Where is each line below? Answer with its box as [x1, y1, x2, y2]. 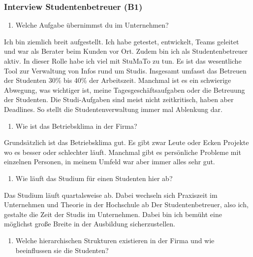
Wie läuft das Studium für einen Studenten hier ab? [15, 173, 173, 183]
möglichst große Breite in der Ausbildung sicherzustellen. [4, 219, 175, 229]
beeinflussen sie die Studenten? [15, 245, 109, 255]
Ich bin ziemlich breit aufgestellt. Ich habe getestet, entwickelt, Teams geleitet [4, 36, 239, 46]
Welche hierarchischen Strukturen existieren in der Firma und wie [15, 235, 215, 245]
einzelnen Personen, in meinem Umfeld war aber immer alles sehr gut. [4, 156, 215, 167]
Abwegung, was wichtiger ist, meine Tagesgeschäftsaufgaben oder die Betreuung [4, 84, 245, 95]
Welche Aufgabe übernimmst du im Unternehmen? [15, 20, 169, 30]
